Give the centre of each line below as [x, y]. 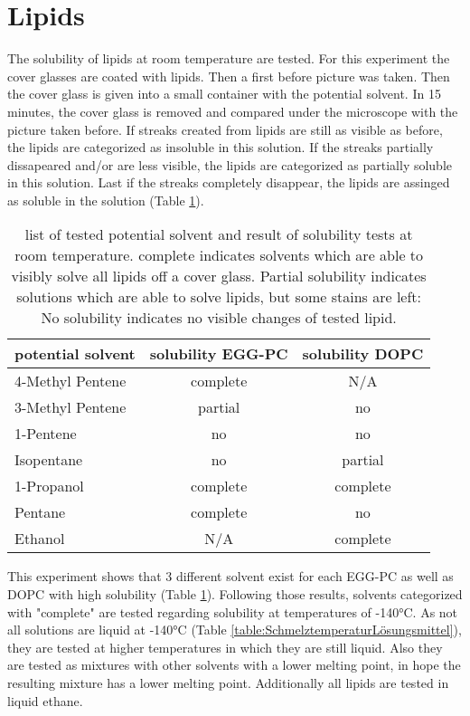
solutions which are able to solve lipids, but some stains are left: [219, 297]
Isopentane [49, 460]
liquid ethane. [45, 700]
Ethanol [40, 539]
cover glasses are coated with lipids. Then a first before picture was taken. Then [229, 76]
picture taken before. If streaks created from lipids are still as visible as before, [225, 129]
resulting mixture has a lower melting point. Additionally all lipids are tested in [228, 683]
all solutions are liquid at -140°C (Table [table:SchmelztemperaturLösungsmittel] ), [235, 630]
